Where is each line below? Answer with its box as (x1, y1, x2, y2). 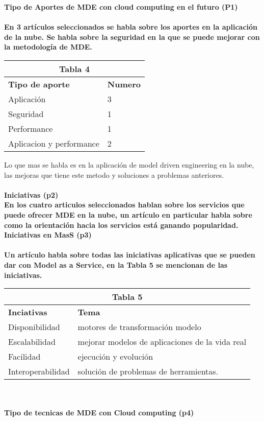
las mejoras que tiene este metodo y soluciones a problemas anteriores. (4, 169, 224, 180)
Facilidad (8, 350, 41, 363)
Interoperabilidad (8, 365, 70, 378)
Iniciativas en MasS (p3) (4, 229, 92, 240)
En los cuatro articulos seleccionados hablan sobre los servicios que (4, 199, 245, 210)
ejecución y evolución (77, 350, 153, 363)
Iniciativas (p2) (4, 189, 59, 200)
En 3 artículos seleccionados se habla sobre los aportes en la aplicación (4, 21, 258, 32)
